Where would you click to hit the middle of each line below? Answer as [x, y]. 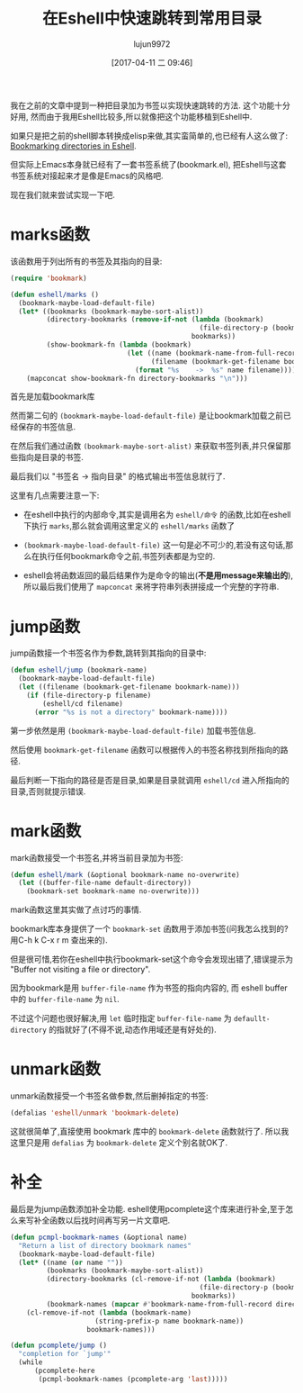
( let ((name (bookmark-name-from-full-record [213, 353]
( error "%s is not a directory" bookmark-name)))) [131, 712]
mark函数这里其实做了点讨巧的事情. [76, 909]
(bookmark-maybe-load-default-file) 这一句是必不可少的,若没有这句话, [154, 545]
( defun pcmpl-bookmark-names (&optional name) [99, 1237]
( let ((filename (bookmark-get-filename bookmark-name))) [129, 687]
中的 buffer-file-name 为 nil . [65, 1000]
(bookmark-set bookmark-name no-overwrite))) [113, 891]
